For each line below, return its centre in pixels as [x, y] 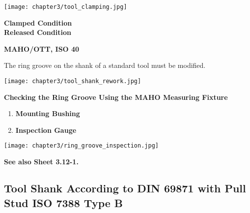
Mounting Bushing [48, 113]
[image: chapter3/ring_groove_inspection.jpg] [81, 146]
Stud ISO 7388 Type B [64, 202]
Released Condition [38, 32]
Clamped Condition [38, 22]
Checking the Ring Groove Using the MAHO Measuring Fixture [116, 97]
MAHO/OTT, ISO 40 [42, 48]
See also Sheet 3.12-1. [41, 162]
